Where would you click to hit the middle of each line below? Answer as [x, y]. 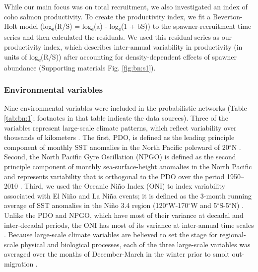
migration [19, 263]
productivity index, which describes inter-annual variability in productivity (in [123, 46]
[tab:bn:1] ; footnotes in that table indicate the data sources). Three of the [116, 118]
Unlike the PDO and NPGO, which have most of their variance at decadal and [124, 215]
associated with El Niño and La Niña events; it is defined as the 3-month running [128, 195]
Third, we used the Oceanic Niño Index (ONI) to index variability [125, 186]
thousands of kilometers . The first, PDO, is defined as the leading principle [119, 137]
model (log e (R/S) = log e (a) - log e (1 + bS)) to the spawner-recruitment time [135, 27]
